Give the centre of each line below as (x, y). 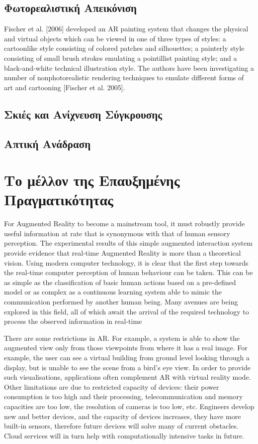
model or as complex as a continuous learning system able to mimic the (113, 292)
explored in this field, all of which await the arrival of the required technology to (127, 311)
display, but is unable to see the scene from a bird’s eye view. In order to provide (128, 367)
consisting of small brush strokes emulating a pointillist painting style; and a (121, 58)
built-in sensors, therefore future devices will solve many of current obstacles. (121, 426)
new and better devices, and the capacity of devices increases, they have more (123, 416)
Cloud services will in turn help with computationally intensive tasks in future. (124, 435)
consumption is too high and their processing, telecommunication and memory (124, 396)
